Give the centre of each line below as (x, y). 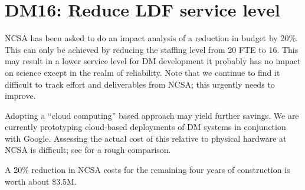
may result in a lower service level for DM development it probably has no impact (153, 61)
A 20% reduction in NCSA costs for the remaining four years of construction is (147, 170)
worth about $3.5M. (41, 181)
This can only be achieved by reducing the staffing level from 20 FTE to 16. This (152, 49)
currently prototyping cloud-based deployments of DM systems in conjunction (145, 127)
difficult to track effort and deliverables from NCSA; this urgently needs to (140, 84)
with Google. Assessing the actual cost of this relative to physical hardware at (146, 138)
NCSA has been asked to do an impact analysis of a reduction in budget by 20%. (151, 38)
